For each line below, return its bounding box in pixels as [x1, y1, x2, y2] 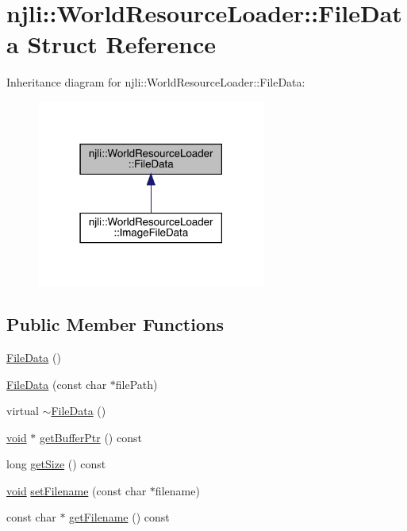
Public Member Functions [6, 312, 224, 337]
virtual [6, 402, 39, 419]
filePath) [115, 375, 158, 392]
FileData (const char [6, 375, 107, 392]
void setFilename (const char [6, 482, 147, 498]
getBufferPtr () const [40, 429, 142, 445]
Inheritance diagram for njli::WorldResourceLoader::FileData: [6, 74, 305, 90]
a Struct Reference [6, 28, 216, 60]
